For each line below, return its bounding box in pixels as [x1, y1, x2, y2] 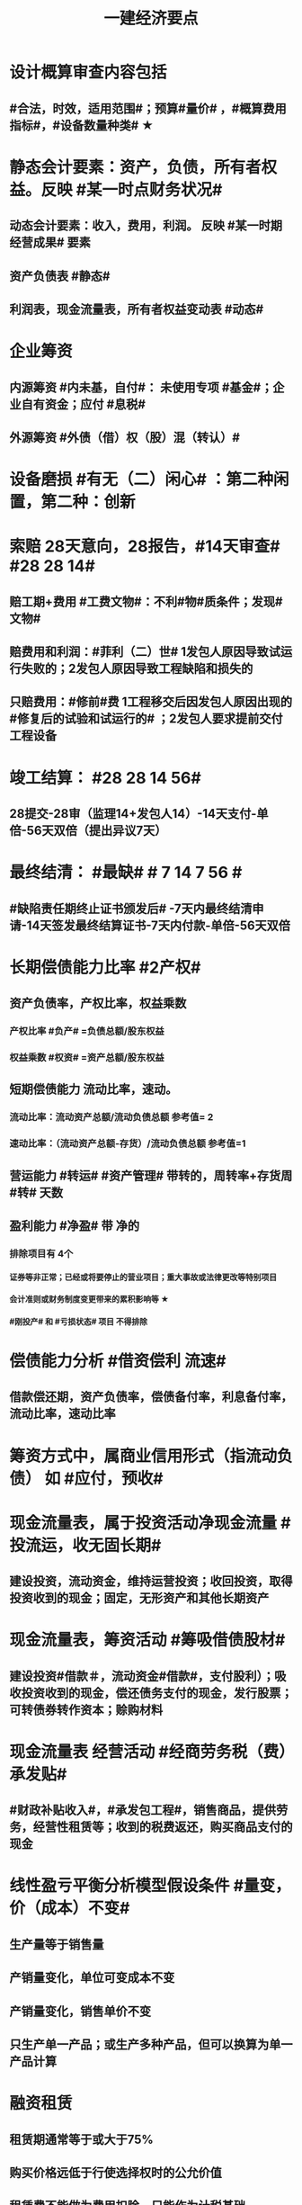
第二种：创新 [40, 492, 137, 513]
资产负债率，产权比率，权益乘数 [9, 996, 187, 1011]
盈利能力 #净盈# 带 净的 [9, 1218, 140, 1233]
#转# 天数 [9, 1185, 64, 1200]
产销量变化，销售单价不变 [9, 2003, 151, 2019]
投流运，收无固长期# [9, 1535, 162, 1555]
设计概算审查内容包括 [9, 62, 168, 83]
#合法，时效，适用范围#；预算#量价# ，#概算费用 [9, 101, 288, 116]
